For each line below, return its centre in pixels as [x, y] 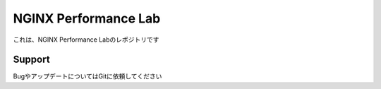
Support [31, 60]
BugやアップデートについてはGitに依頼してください [87, 76]
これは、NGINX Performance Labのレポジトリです [86, 40]
